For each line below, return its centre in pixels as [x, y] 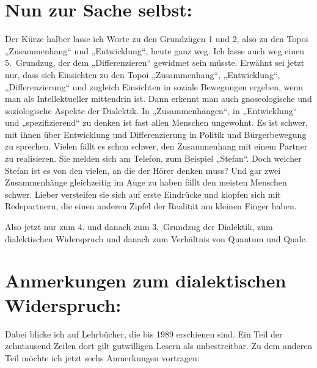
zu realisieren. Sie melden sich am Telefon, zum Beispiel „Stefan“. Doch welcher [153, 158]
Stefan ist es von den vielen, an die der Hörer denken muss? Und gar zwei [143, 170]
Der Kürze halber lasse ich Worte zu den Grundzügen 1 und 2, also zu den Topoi [157, 39]
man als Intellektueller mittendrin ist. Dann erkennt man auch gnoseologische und [158, 99]
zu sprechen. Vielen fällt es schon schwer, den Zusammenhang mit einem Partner [156, 146]
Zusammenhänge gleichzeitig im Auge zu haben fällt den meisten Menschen [146, 182]
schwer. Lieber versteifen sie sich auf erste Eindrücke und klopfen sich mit [143, 194]
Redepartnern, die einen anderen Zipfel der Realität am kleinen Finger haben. [151, 206]
